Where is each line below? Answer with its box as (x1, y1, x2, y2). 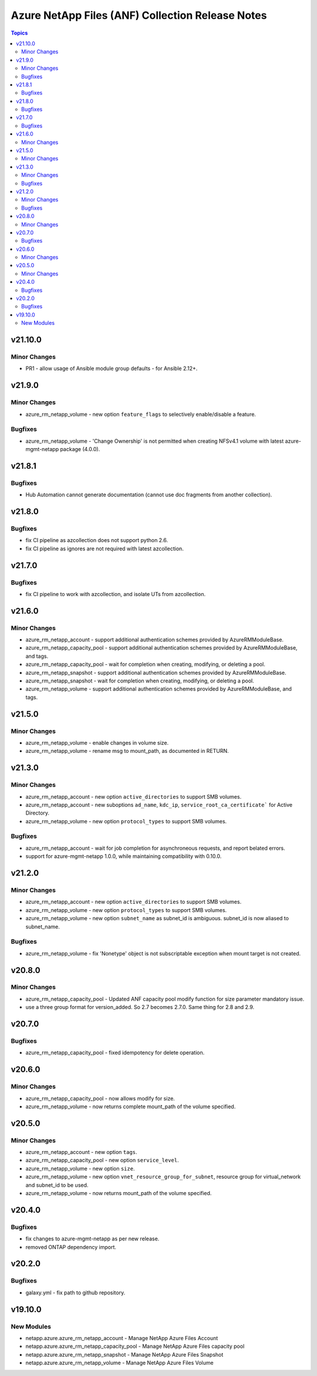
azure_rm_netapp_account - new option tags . (25, 1149, 137, 1156)
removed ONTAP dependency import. (25, 1243, 117, 1250)
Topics (11, 29, 28, 36)
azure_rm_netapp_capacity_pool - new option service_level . (25, 1157, 179, 1164)
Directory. (25, 809, 50, 816)
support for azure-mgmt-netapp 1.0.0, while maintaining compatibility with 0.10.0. (25, 853, 222, 860)
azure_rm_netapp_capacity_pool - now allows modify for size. (25, 1095, 176, 1102)
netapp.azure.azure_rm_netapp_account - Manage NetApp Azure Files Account (25, 1334, 218, 1341)
